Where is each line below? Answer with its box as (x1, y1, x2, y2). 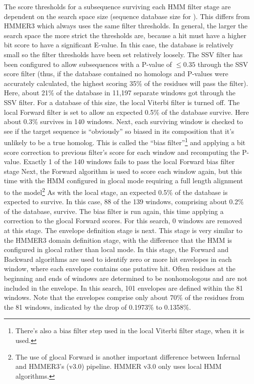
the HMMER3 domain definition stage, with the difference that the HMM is (4, 235, 232, 245)
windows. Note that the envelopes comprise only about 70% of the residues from (4, 292, 245, 302)
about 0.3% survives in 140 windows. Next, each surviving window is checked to (4, 116, 243, 127)
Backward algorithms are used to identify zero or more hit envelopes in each (4, 254, 232, 264)
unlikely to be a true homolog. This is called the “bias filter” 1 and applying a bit (4, 136, 246, 147)
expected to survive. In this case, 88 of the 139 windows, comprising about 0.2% (4, 196, 244, 207)
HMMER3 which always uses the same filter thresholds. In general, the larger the (4, 21, 248, 31)
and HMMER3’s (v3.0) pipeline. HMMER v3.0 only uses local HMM (15, 361, 222, 371)
